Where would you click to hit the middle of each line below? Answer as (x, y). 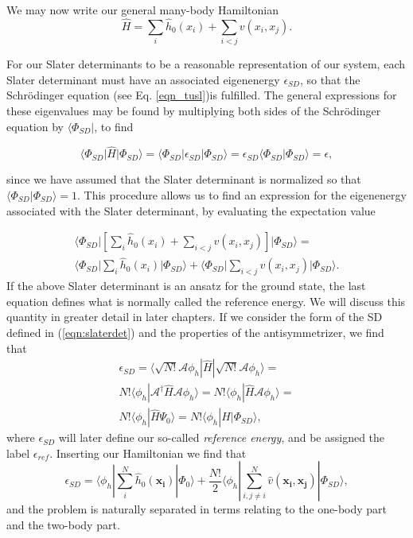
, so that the (330, 79)
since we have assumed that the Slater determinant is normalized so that (184, 179)
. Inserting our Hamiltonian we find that (148, 453)
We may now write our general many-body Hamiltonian (142, 10)
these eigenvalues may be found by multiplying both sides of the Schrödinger (194, 110)
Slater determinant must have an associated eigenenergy (143, 79)
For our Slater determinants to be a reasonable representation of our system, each (206, 64)
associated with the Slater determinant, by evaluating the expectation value (191, 210)
